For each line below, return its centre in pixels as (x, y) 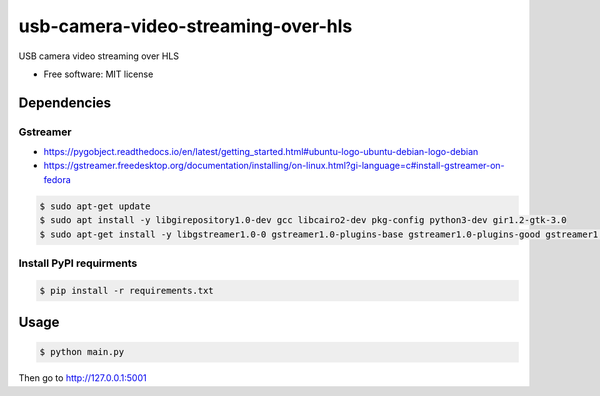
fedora (57, 179)
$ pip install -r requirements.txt (126, 290)
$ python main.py (82, 352)
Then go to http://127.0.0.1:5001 (82, 378)
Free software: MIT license (98, 74)
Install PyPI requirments (78, 263)
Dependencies (65, 102)
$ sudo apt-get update (95, 206)
